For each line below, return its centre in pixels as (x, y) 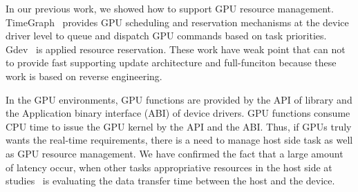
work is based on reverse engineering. (84, 76)
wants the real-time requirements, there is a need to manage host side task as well (179, 140)
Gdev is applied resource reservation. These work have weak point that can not (176, 49)
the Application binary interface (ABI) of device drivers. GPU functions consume (178, 113)
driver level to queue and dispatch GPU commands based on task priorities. (166, 36)
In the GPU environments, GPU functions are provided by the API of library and (179, 99)
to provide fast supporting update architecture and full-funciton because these (171, 63)
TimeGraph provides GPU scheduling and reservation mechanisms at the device (177, 22)
